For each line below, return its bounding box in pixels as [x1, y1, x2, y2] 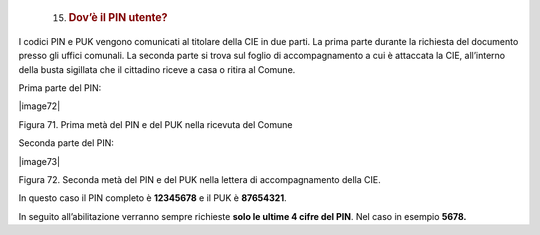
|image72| [18, 100, 61, 112]
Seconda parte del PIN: [18, 137, 115, 149]
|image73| [18, 155, 60, 167]
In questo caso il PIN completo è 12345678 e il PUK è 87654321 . [18, 192, 287, 204]
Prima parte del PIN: [18, 82, 102, 94]
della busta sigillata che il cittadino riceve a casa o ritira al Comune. [18, 63, 296, 75]
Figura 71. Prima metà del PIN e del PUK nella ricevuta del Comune [18, 118, 293, 130]
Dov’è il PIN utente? [68, 11, 168, 24]
